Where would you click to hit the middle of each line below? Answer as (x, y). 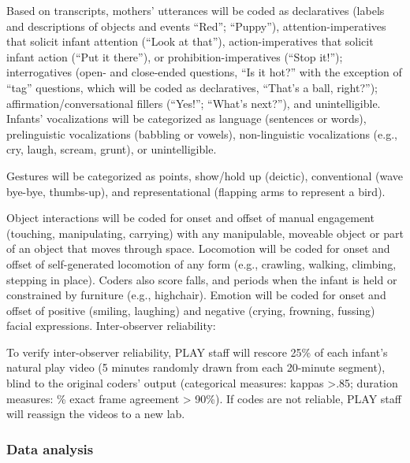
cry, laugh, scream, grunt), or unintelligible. (112, 149)
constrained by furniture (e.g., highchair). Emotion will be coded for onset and (196, 295)
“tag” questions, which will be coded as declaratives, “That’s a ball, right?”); (192, 87)
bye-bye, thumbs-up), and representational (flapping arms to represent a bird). (196, 191)
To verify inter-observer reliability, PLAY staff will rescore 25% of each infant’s (197, 352)
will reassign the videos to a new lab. (96, 414)
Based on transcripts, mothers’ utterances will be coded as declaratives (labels (196, 10)
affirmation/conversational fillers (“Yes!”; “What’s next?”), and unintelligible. (194, 103)
